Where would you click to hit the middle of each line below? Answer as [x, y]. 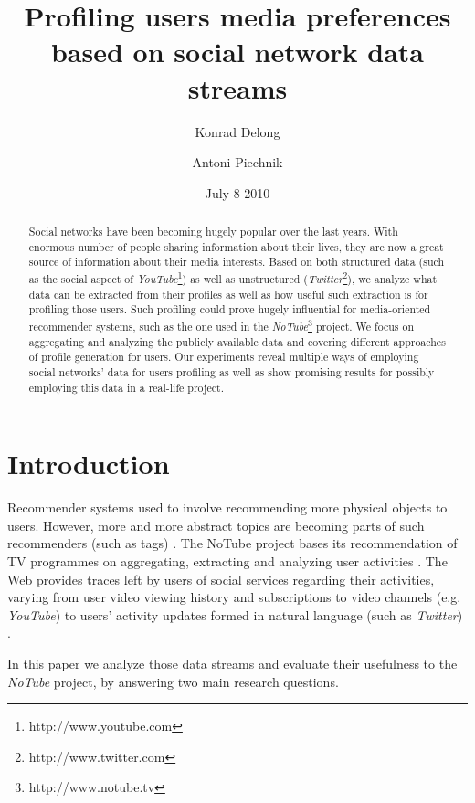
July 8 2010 [237, 192]
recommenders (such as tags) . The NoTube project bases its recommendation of [232, 543]
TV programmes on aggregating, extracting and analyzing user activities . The [227, 560]
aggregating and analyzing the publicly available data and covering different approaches [237, 341]
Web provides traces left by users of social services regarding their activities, [221, 579]
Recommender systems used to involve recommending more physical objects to [227, 507]
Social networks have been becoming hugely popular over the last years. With [213, 232]
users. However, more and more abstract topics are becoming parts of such [216, 525]
